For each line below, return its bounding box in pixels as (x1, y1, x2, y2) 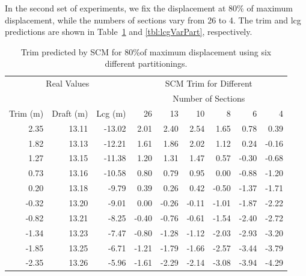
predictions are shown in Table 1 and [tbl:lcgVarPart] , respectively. (5, 25, 252, 38)
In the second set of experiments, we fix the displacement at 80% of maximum (5, 2, 293, 14)
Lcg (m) (96, 106, 126, 119)
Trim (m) (9, 106, 44, 119)
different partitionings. (105, 57, 188, 70)
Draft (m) (52, 106, 88, 119)
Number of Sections (173, 92, 245, 105)
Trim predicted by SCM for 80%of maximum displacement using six (20, 45, 272, 58)
